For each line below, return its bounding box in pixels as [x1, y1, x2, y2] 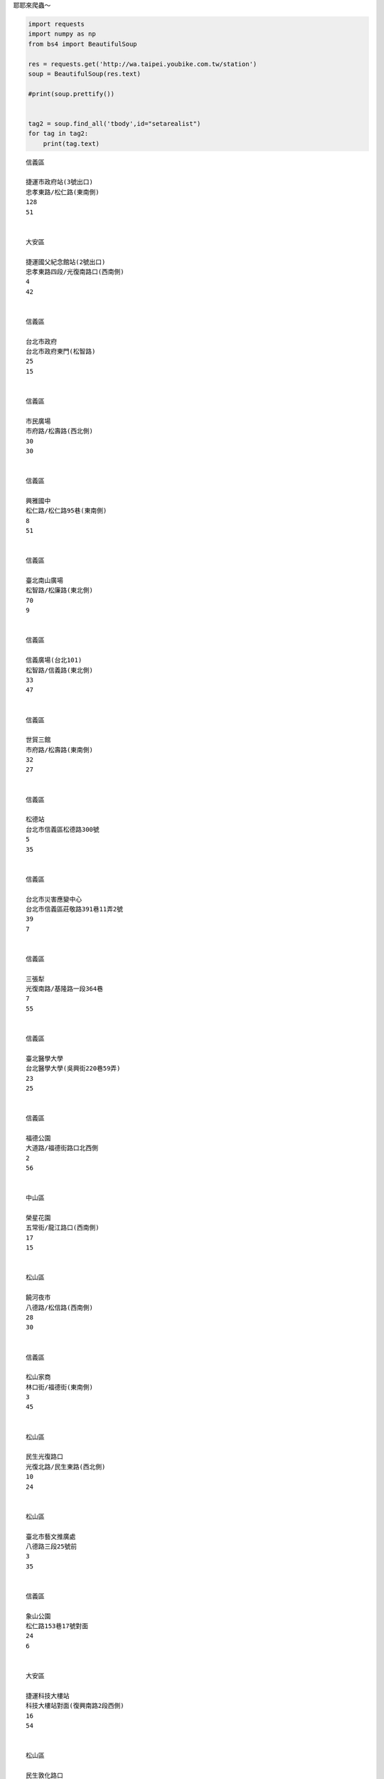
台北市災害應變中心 [26, 895, 82, 903]
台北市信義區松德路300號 [26, 825, 100, 833]
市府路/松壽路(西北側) [26, 427, 94, 435]
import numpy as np [28, 30, 96, 38]
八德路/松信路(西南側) [26, 1303, 94, 1311]
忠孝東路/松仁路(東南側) [26, 188, 100, 196]
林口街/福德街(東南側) [26, 1383, 94, 1391]
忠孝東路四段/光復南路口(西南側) [26, 268, 124, 275]
